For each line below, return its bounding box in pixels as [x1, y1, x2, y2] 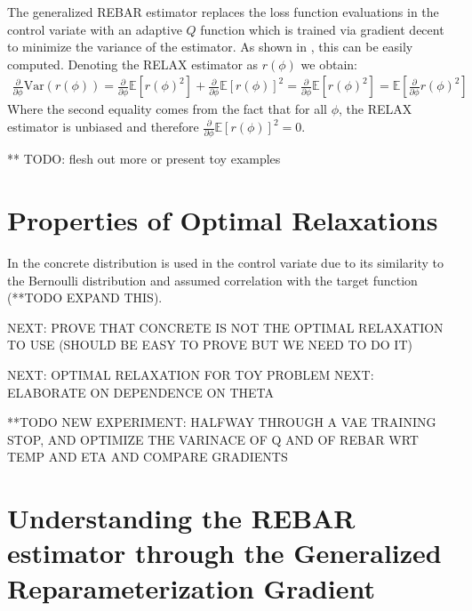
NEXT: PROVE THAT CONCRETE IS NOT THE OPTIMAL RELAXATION [7, 318, 444, 336]
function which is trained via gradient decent [200, 20, 444, 38]
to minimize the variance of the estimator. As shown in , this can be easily [7, 37, 413, 56]
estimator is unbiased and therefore [7, 117, 199, 135]
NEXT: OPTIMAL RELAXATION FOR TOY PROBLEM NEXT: [7, 366, 374, 383]
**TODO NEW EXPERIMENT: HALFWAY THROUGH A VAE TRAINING [7, 413, 436, 431]
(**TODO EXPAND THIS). [7, 288, 163, 307]
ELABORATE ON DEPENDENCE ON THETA [7, 382, 275, 401]
